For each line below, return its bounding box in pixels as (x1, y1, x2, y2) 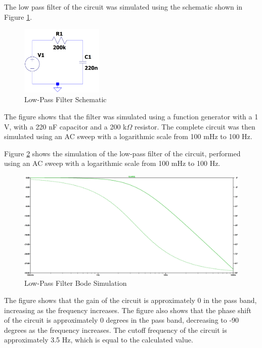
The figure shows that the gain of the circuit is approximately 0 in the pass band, (4, 294, 257, 305)
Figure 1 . (4, 11, 32, 22)
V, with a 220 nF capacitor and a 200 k (4, 121, 127, 132)
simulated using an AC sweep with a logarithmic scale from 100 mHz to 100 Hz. (4, 131, 252, 142)
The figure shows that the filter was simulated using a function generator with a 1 (4, 111, 258, 121)
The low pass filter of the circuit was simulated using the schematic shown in (4, 2, 243, 12)
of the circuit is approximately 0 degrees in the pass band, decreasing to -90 (4, 315, 239, 325)
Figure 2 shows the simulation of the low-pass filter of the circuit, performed (4, 148, 241, 158)
